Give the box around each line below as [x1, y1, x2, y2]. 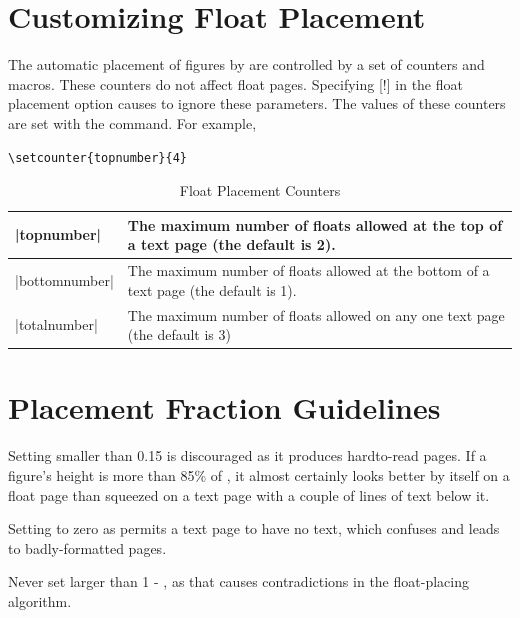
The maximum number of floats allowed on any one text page [127, 304, 505, 325]
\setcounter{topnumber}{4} [8, 150, 187, 165]
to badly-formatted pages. [8, 537, 167, 558]
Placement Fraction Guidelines [8, 387, 441, 428]
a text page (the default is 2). [127, 234, 336, 255]
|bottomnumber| [15, 269, 114, 290]
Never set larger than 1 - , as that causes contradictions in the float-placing [8, 571, 469, 592]
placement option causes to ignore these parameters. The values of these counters [8, 93, 506, 114]
